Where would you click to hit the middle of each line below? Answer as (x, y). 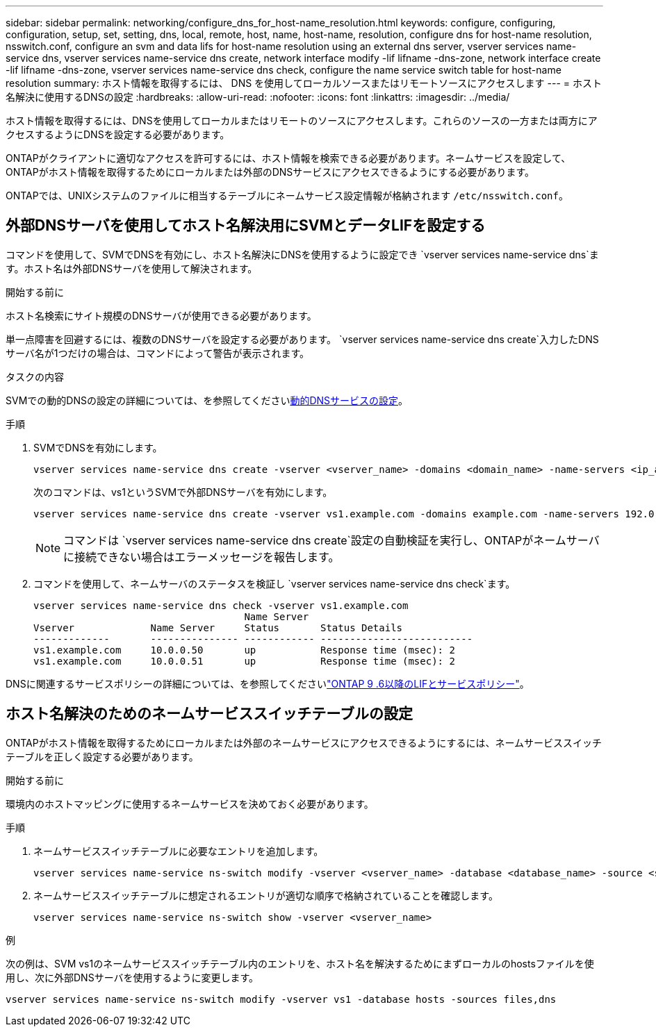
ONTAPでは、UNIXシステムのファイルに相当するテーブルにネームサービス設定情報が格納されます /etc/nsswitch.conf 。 (287, 195)
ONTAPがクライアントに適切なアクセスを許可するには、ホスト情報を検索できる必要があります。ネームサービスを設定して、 (288, 158)
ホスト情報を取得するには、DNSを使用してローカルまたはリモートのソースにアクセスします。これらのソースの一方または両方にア (302, 120)
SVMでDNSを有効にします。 (98, 447)
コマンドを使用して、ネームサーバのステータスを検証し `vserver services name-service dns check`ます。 (274, 583)
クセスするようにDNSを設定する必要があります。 (118, 134)
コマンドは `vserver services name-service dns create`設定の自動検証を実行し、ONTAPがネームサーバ (331, 540)
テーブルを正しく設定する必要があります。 (102, 756)
